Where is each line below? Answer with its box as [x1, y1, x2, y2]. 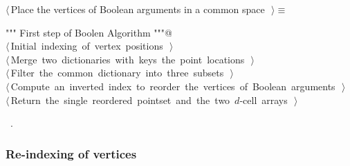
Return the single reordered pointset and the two [10, 92, 230, 107]
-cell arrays [239, 92, 288, 107]
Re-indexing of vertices [6, 145, 137, 162]
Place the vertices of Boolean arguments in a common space [10, 2, 265, 16]
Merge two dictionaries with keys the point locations [10, 52, 245, 66]
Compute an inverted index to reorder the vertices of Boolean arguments [10, 79, 335, 93]
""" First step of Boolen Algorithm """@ [6, 25, 172, 39]
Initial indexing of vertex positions [10, 39, 163, 53]
